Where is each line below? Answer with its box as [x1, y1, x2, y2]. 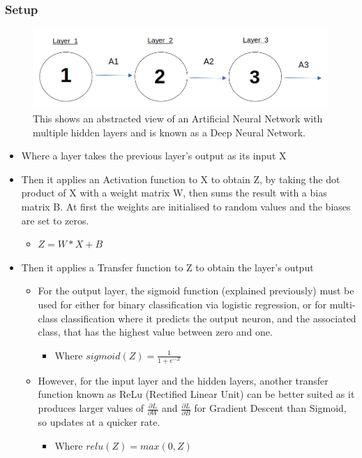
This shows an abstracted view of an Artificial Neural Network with [33, 110, 323, 125]
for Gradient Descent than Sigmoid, [194, 401, 347, 415]
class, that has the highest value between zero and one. [38, 324, 273, 339]
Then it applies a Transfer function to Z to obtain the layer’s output [21, 259, 314, 274]
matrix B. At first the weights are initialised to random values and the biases [21, 199, 351, 213]
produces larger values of [38, 401, 144, 415]
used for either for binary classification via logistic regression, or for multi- [38, 296, 356, 311]
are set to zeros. [21, 213, 89, 227]
